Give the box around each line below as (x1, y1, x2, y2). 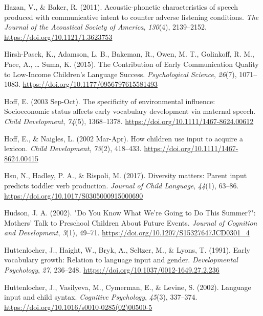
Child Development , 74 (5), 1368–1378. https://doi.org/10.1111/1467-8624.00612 (4, 115, 254, 126)
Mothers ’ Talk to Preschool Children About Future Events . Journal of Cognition (4, 217, 257, 228)
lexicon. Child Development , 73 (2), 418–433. (4, 143, 142, 154)
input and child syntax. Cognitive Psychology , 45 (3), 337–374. (4, 291, 198, 302)
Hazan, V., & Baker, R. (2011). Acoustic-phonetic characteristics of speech (4, 2, 238, 12)
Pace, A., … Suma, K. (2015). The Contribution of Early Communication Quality (4, 58, 259, 69)
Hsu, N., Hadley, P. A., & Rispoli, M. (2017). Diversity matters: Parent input (4, 170, 247, 181)
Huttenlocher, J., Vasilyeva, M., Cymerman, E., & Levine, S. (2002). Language (4, 281, 251, 292)
